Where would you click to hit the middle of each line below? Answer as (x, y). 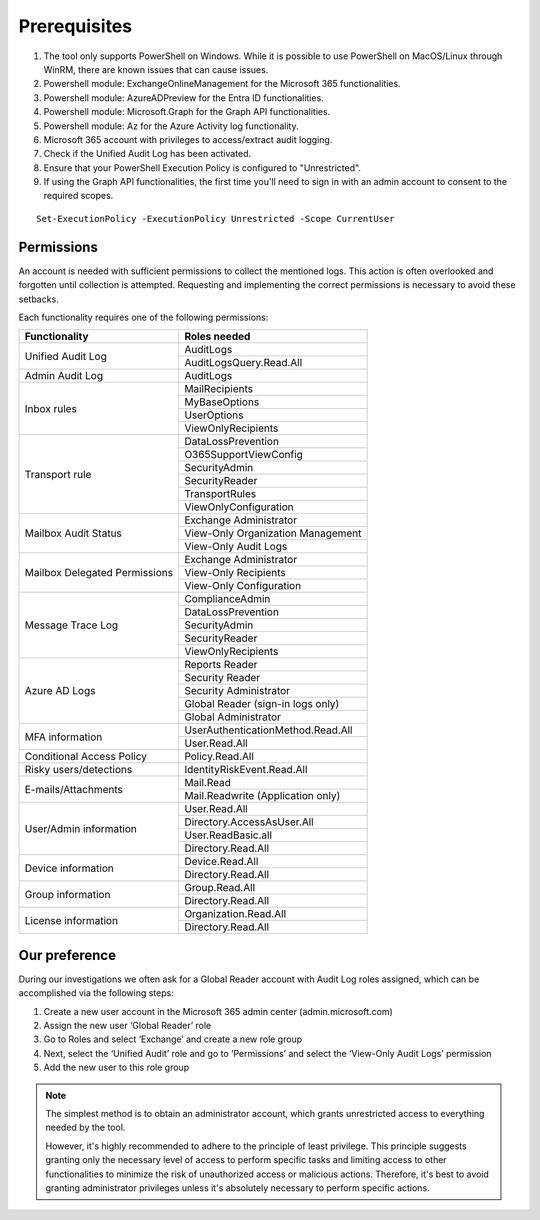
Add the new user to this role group (116, 1067)
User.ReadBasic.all (228, 835)
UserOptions (214, 415)
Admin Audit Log (64, 376)
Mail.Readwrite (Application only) (262, 796)
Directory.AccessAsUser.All (249, 822)
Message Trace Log (71, 625)
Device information (69, 868)
